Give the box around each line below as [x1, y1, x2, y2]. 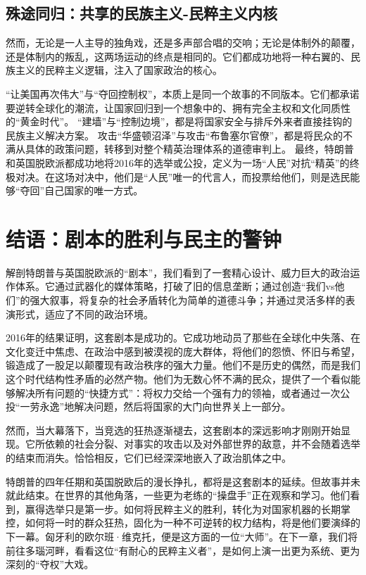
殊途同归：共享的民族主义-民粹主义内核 [6, 2, 278, 24]
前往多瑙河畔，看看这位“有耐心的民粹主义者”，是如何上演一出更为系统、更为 [6, 543, 360, 557]
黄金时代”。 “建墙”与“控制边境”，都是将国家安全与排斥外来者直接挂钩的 [20, 114, 353, 129]
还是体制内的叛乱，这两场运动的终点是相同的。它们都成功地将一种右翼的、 [6, 49, 351, 63]
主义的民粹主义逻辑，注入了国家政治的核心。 [15, 63, 222, 77]
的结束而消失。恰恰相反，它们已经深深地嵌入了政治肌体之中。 [6, 450, 291, 465]
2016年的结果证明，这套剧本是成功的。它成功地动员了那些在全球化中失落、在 [6, 330, 360, 345]
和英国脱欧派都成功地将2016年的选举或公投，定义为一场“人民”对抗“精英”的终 [6, 155, 360, 170]
